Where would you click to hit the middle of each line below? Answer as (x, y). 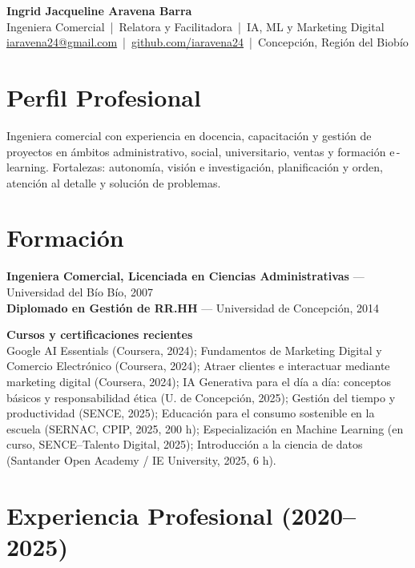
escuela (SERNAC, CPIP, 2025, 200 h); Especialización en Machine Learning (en (205, 428)
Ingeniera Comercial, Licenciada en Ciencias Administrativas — (185, 276)
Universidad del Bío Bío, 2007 (80, 292)
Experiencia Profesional (140, 515)
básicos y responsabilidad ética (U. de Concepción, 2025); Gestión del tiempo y (201, 397)
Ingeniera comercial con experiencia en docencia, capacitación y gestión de (189, 135)
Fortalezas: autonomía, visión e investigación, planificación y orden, (218, 167)
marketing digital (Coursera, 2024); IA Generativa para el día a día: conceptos (199, 381)
